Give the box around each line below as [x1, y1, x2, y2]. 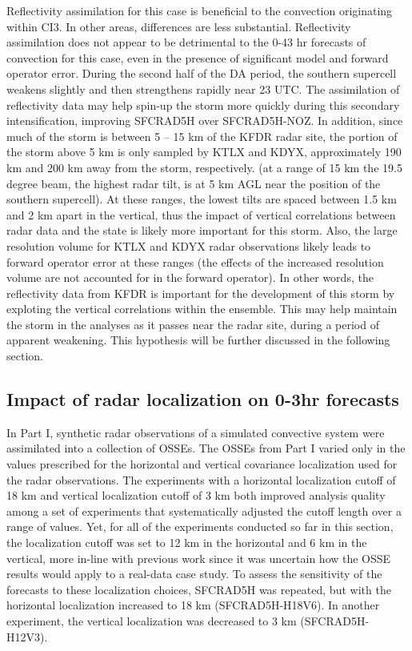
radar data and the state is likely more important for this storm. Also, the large [6, 222, 398, 239]
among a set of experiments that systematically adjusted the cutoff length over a [6, 502, 402, 519]
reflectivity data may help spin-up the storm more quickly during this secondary [6, 96, 400, 113]
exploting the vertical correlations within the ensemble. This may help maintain [6, 300, 398, 317]
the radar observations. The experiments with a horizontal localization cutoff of [6, 471, 396, 488]
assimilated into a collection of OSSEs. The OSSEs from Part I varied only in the [6, 440, 406, 456]
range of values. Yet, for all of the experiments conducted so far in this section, [6, 518, 394, 535]
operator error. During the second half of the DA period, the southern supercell [6, 65, 397, 82]
